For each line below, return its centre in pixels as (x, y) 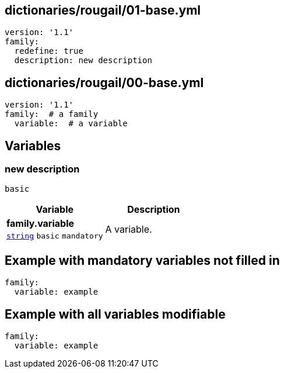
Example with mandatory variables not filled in (142, 260)
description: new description (83, 61)
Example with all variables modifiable (115, 314)
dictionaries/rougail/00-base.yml (104, 82)
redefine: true (49, 51)
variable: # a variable (71, 124)
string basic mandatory (55, 236)
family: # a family (52, 114)
